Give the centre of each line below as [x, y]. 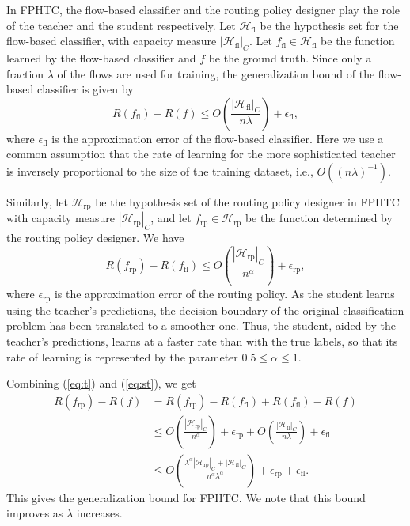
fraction [25, 73]
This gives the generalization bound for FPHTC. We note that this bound [186, 497]
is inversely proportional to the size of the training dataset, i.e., [160, 170]
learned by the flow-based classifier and [101, 57]
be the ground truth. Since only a [290, 57]
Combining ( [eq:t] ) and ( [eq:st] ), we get [101, 383]
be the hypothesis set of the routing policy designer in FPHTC [247, 201]
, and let [171, 218]
